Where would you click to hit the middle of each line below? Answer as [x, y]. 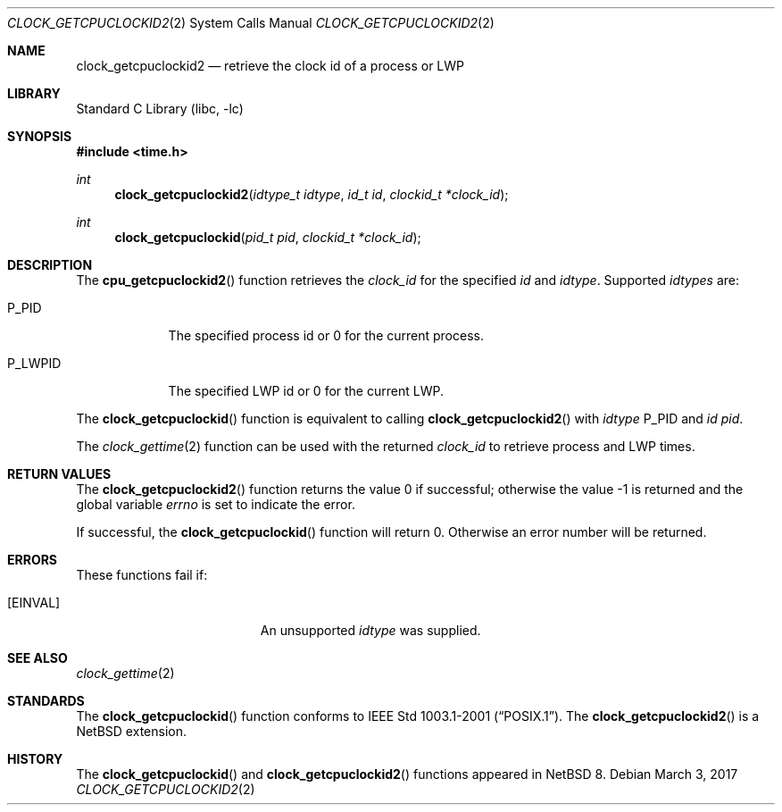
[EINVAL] [34, 603]
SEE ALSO [37, 658]
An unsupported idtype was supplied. [370, 630]
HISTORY [35, 759]
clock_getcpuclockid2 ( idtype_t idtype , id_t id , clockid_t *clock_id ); [312, 194]
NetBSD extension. [131, 731]
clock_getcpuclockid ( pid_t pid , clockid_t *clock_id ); [268, 237]
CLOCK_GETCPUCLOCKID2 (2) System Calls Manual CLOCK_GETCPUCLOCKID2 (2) [251, 23]
